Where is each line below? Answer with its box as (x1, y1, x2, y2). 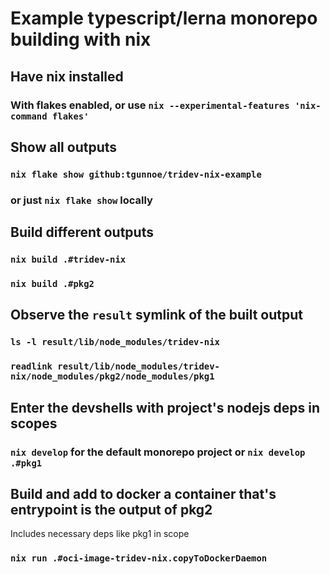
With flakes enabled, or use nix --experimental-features (10, 98, 290, 112)
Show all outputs (10, 138, 118, 156)
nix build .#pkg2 (10, 278, 95, 289)
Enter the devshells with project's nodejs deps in (10, 399, 321, 416)
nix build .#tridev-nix (10, 254, 127, 266)
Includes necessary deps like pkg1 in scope (10, 528, 190, 540)
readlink (10, 361, 53, 372)
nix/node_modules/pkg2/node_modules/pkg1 (10, 371, 215, 382)
